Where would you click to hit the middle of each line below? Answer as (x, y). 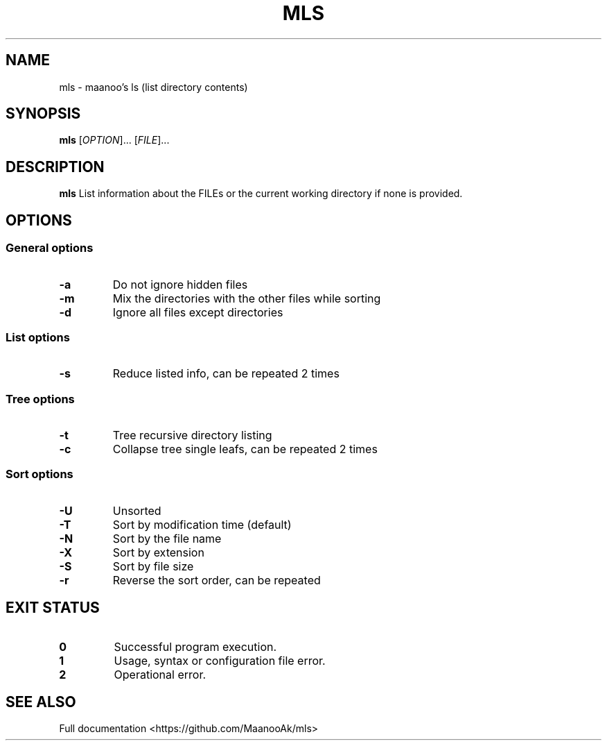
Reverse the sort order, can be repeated (217, 580)
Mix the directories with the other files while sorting (247, 298)
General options (50, 248)
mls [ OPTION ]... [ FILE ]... (114, 140)
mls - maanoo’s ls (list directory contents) (153, 87)
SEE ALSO (41, 702)
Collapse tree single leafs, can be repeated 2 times (245, 449)
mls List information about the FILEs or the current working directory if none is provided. (261, 194)
